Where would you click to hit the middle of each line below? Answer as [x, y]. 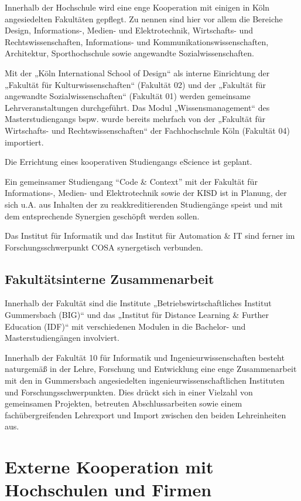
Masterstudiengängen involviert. [62, 338]
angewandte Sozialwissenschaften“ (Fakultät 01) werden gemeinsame [128, 96]
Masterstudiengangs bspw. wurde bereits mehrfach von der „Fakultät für [135, 119]
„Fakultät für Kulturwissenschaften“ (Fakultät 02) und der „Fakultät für [135, 84]
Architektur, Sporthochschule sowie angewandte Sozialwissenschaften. [129, 53]
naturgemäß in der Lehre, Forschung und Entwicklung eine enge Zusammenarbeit [151, 369]
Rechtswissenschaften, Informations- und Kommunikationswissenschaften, [137, 41]
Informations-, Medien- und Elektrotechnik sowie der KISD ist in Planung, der [146, 193]
